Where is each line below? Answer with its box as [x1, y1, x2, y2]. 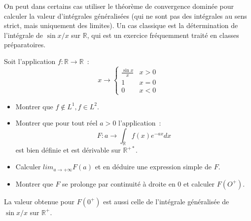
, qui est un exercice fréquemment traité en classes [87, 30, 239, 40]
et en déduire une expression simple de [95, 161, 212, 172]
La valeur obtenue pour [4, 196, 75, 206]
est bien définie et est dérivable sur [15, 145, 121, 155]
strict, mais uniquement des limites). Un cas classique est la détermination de [4, 20, 238, 31]
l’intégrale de [4, 30, 43, 40]
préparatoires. [4, 39, 46, 50]
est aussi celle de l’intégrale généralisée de [103, 196, 229, 206]
